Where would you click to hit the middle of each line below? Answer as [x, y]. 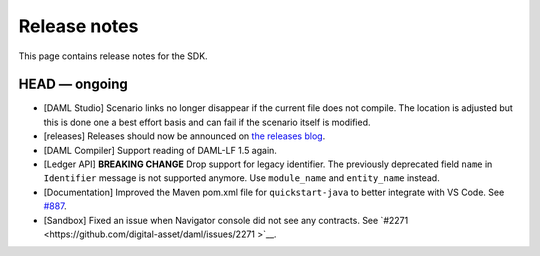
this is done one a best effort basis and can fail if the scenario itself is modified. [207, 122]
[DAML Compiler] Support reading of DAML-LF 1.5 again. [160, 150]
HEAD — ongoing [73, 84]
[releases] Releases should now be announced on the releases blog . [184, 136]
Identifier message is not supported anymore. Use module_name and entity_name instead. [241, 178]
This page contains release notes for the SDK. [113, 56]
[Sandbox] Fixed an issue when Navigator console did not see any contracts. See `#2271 [226, 220]
